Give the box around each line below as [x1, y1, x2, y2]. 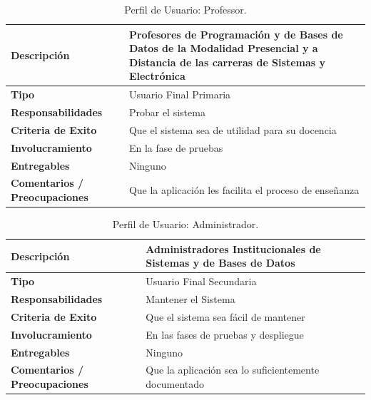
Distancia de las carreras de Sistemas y [128, 54, 325, 69]
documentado [146, 376, 205, 391]
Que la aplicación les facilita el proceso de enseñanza [128, 183, 360, 198]
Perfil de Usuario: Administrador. [112, 217, 259, 232]
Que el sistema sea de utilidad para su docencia [128, 122, 337, 137]
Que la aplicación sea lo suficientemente [146, 362, 320, 377]
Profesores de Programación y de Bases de [128, 26, 343, 41]
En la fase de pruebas [128, 140, 223, 155]
